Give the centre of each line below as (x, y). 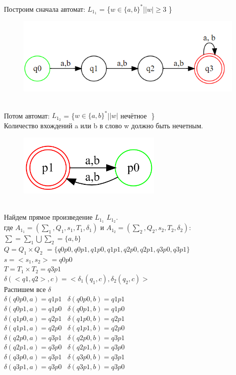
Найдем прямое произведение (48, 217)
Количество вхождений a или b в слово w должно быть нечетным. (103, 125)
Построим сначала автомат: (45, 9)
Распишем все (25, 289)
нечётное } (137, 115)
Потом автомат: (27, 115)
